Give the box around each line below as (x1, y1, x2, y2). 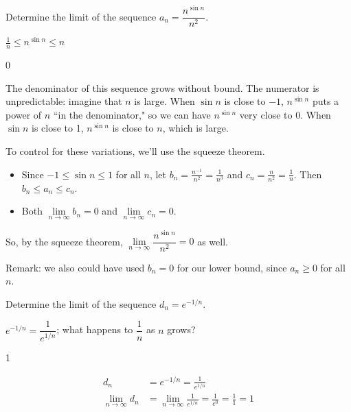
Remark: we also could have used (5, 260, 145, 274)
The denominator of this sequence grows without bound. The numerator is (5, 80, 319, 95)
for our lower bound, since (177, 260, 287, 274)
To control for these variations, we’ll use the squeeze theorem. (5, 144, 265, 158)
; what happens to (56, 322, 133, 337)
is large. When (134, 94, 195, 108)
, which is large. (162, 121, 229, 135)
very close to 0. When (239, 107, 331, 121)
